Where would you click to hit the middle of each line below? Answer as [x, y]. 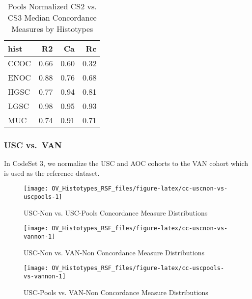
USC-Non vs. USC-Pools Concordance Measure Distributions [116, 212]
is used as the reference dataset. [52, 173]
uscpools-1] [43, 197]
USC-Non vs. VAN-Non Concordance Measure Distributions [114, 252]
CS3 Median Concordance [52, 17]
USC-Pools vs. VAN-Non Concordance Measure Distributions [116, 292]
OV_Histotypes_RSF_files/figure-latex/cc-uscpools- [138, 268]
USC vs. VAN [33, 145]
